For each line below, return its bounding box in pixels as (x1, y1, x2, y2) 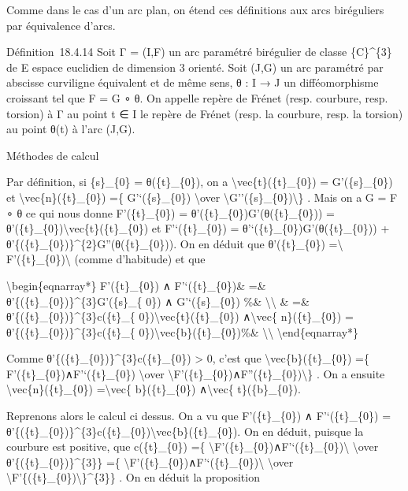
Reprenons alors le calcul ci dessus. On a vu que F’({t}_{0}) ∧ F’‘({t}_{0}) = (6, 407, 391, 424)
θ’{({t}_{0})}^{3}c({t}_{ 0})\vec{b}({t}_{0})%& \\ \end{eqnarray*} (6, 323, 359, 340)
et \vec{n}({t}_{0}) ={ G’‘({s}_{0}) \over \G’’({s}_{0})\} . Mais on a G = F (6, 188, 398, 205)
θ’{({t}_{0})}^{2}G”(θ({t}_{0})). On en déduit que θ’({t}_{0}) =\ (6, 235, 343, 251)
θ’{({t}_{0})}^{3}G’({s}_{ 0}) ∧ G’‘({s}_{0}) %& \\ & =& (6, 292, 310, 309)
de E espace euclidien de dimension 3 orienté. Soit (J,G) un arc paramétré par (6, 58, 384, 75)
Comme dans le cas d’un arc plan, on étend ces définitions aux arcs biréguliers (6, 2, 384, 17)
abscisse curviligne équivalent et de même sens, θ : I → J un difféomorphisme (6, 74, 379, 91)
